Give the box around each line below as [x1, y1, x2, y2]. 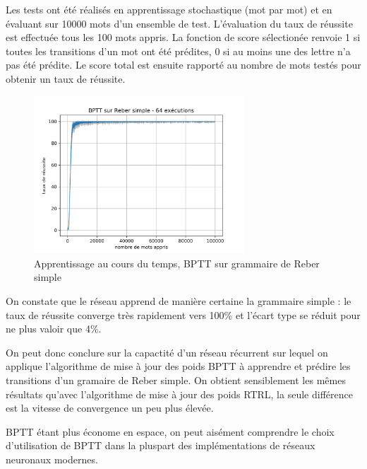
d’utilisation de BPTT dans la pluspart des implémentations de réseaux [6, 438, 315, 453]
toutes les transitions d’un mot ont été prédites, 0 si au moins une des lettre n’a [6, 43, 351, 58]
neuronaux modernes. [6, 451, 98, 466]
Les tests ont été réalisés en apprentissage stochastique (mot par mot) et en [6, 2, 332, 16]
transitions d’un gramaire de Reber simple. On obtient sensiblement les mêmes [6, 372, 346, 387]
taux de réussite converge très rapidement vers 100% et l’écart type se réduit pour [6, 307, 361, 322]
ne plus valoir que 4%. [6, 321, 102, 336]
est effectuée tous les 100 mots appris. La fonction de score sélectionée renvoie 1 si [6, 30, 361, 45]
